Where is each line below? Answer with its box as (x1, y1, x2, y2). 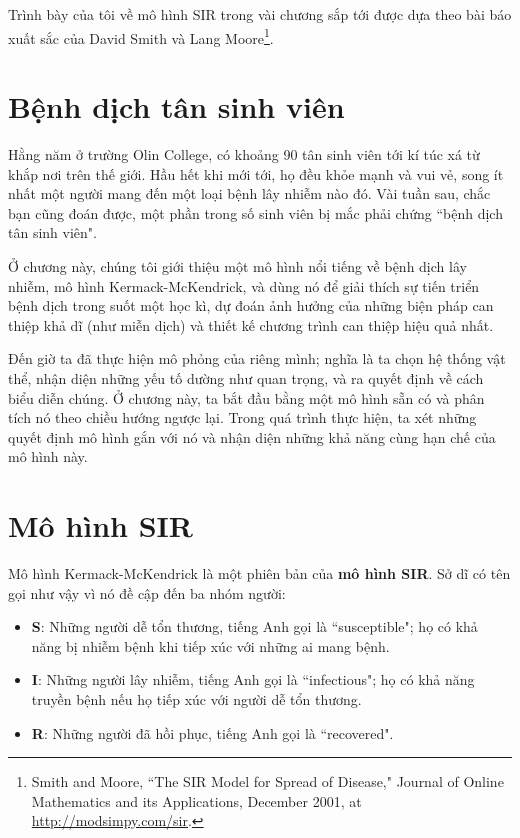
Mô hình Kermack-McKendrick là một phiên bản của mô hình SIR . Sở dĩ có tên (8, 563, 511, 583)
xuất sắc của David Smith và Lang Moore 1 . (8, 24, 274, 48)
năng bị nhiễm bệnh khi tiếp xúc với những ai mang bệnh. (31, 635, 390, 656)
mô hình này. (8, 446, 88, 467)
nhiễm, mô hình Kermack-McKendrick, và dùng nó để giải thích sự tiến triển (8, 275, 480, 296)
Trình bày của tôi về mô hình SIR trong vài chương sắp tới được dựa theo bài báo (8, 4, 512, 24)
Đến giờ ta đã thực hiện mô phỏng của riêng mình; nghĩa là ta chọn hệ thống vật (8, 348, 506, 369)
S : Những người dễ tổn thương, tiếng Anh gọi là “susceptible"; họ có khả (31, 616, 478, 637)
